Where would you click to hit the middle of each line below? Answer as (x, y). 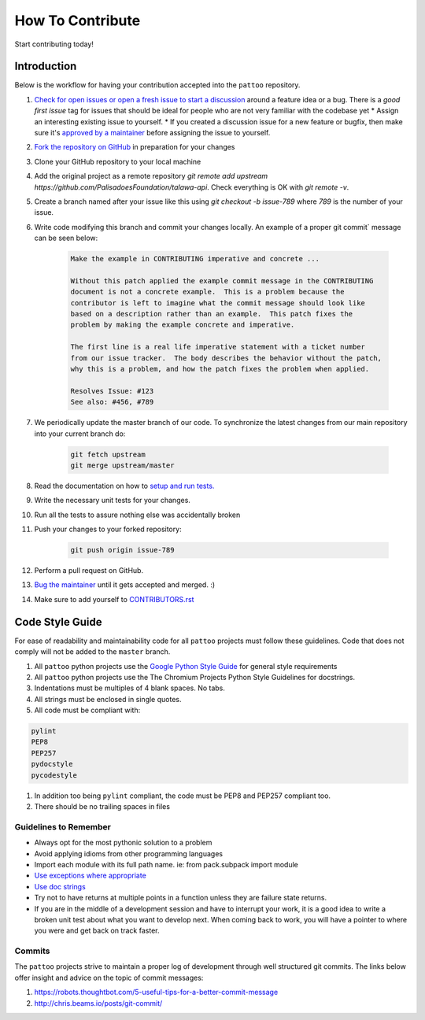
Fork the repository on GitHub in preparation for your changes (135, 147)
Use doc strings (60, 886)
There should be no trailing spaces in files (102, 807)
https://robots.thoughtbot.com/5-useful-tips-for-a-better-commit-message (156, 992)
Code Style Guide (58, 622)
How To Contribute (78, 20)
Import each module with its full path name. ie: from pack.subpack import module (166, 864)
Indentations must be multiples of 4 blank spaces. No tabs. (130, 688)
